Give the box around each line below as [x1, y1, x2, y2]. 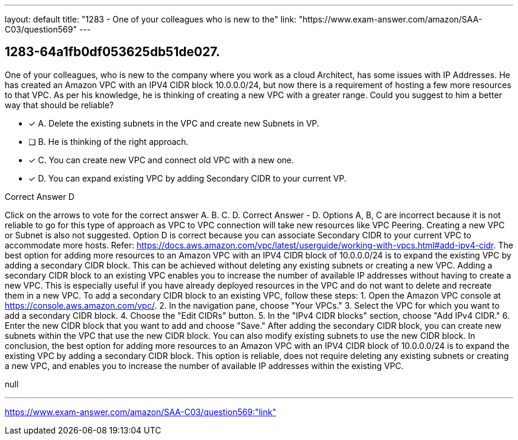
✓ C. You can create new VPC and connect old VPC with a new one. [28, 154, 294, 165]
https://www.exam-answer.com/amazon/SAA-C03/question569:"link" [5, 406, 276, 417]
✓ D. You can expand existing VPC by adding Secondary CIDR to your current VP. [28, 173, 347, 183]
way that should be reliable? [5, 99, 114, 110]
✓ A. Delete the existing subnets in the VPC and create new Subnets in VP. [28, 118, 319, 128]
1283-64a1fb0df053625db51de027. [5, 44, 220, 60]
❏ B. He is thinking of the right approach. [28, 136, 189, 147]
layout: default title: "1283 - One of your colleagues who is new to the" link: [5, 14, 297, 24]
